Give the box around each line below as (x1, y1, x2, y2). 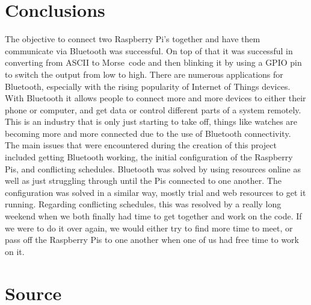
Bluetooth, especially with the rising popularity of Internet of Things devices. (5, 80, 291, 92)
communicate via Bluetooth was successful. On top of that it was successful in (5, 44, 293, 57)
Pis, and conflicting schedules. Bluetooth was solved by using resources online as (5, 162, 301, 175)
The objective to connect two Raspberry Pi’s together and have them (5, 33, 260, 45)
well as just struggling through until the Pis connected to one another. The (5, 174, 282, 187)
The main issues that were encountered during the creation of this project (5, 139, 277, 151)
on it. (5, 245, 25, 257)
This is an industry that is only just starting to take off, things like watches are (5, 115, 298, 128)
